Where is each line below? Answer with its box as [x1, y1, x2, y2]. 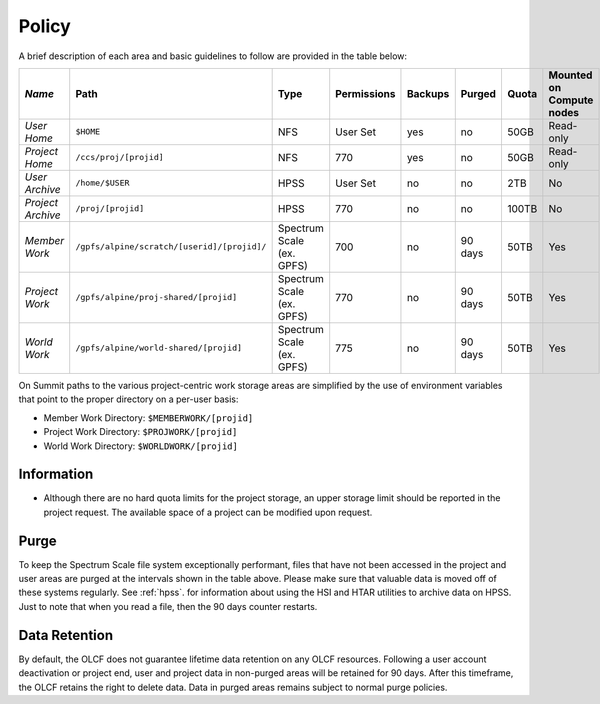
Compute [548, 93, 594, 107]
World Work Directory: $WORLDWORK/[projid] [43, 440, 239, 452]
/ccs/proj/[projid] [75, 152, 164, 163]
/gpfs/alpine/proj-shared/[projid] [75, 292, 238, 303]
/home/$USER [75, 178, 130, 189]
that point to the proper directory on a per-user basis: [18, 393, 239, 405]
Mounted [548, 68, 593, 82]
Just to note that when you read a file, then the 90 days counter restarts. [18, 600, 318, 612]
